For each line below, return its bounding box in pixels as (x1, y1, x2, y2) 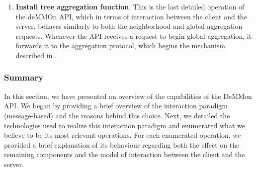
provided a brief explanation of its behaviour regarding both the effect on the (4, 139, 240, 150)
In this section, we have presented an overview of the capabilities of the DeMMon (4, 90, 252, 101)
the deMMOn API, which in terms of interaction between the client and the (15, 11, 247, 21)
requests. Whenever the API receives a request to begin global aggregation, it (15, 30, 252, 41)
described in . (15, 50, 57, 60)
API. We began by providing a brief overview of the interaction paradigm (4, 100, 228, 111)
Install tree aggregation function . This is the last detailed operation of (15, 1, 245, 11)
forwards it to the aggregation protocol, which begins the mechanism (15, 40, 225, 51)
